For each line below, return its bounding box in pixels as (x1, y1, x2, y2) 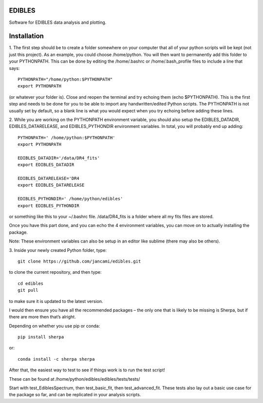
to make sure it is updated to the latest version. (9, 298, 103, 304)
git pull (18, 287, 38, 293)
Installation (9, 32, 44, 40)
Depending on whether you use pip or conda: (9, 323, 100, 329)
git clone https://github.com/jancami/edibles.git (18, 258, 141, 264)
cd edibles (18, 280, 44, 286)
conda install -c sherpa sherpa (18, 356, 95, 362)
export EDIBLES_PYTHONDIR (18, 203, 80, 209)
